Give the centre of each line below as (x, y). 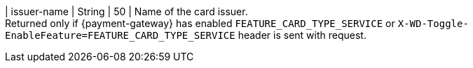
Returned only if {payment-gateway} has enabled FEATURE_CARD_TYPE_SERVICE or (200, 23)
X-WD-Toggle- (433, 24)
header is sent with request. (302, 35)
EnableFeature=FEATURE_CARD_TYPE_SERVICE (120, 35)
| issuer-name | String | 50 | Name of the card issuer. (126, 11)
